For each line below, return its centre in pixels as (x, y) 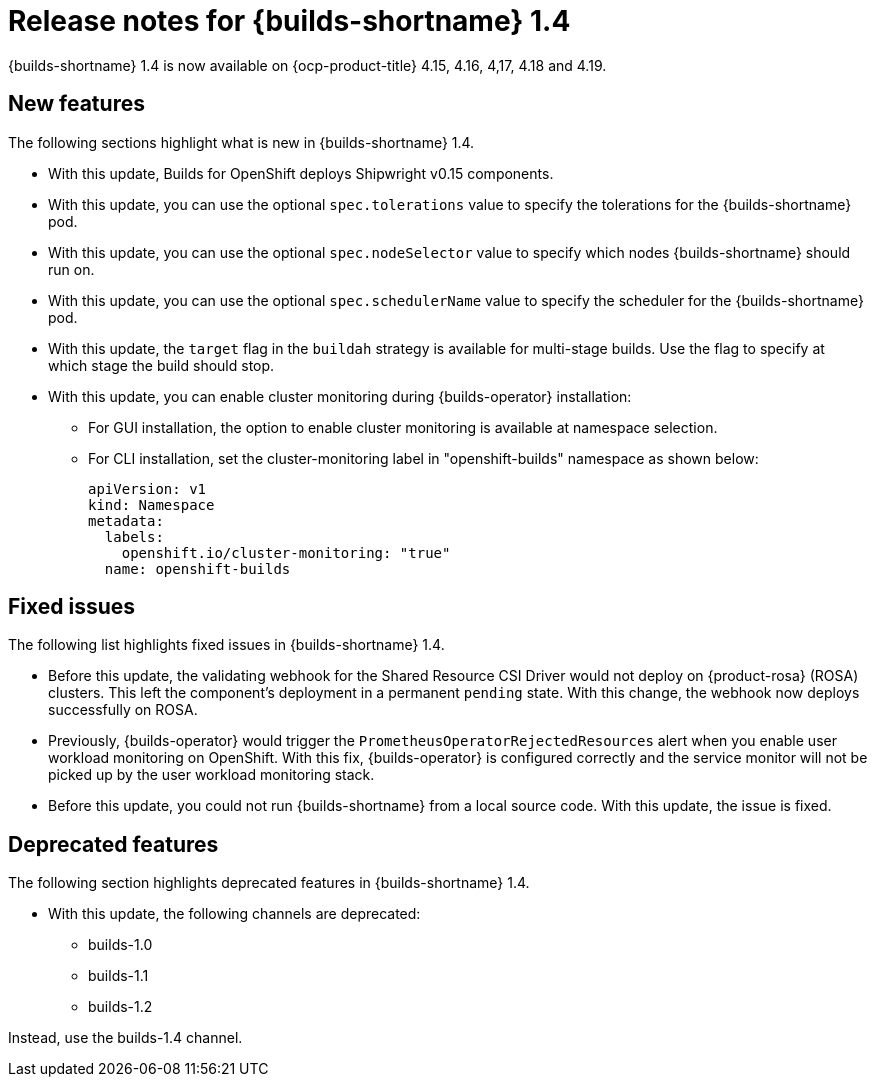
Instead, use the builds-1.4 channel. (125, 1038)
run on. (71, 269)
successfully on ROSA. (123, 710)
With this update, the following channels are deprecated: (234, 914)
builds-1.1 (118, 976)
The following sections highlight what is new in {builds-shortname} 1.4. (241, 142)
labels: (134, 536)
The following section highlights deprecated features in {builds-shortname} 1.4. (269, 883)
